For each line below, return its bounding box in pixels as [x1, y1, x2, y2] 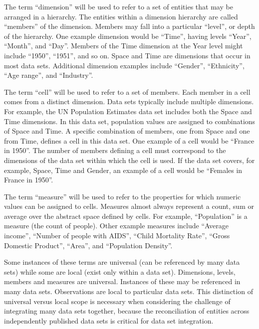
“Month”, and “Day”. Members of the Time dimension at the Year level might [4, 40, 243, 51]
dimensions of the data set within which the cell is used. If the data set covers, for [4, 155, 255, 165]
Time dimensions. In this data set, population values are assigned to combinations [4, 116, 256, 126]
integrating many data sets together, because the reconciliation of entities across [4, 306, 250, 316]
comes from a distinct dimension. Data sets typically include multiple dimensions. [4, 96, 254, 107]
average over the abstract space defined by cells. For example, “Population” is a [4, 210, 248, 221]
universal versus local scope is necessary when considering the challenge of [4, 296, 231, 306]
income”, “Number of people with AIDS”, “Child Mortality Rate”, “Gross [4, 230, 230, 241]
